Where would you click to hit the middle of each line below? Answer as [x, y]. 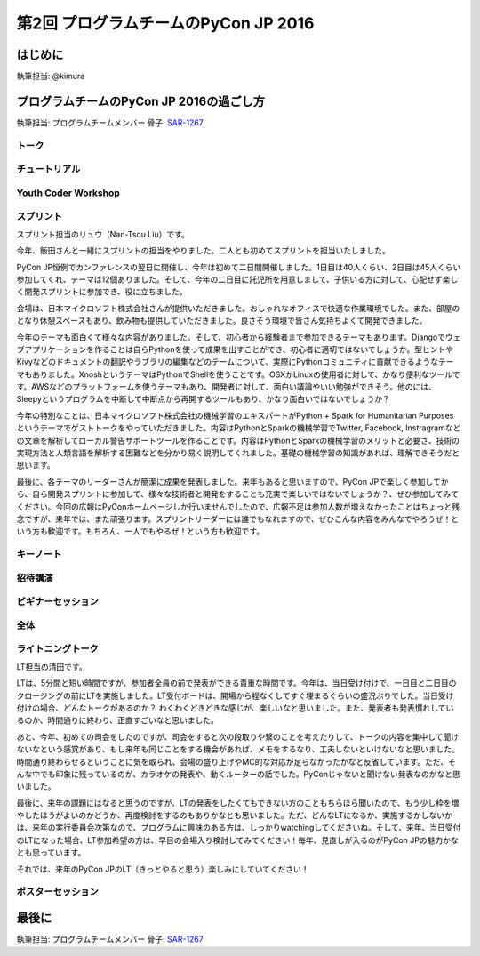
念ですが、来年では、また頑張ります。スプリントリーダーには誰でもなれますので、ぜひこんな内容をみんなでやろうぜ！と [238, 519]
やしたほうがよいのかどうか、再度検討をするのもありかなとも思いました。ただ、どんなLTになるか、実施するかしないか [234, 815]
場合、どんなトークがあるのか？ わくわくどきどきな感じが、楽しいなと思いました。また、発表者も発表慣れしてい [247, 708]
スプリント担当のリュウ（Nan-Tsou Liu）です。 [103, 234]
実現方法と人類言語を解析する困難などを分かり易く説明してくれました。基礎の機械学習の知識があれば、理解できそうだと [238, 453]
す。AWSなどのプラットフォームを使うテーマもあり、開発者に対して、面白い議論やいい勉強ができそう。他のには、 [227, 387]
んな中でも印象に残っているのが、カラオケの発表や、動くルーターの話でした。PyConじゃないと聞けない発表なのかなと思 [239, 774]
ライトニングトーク [58, 649]
